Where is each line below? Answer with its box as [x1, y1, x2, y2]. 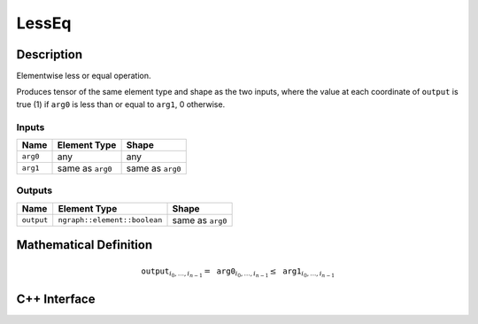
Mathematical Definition [16, 237, 153, 252]
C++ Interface [16, 292, 96, 307]
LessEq [16, 13, 72, 33]
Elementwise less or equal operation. [16, 71, 151, 81]
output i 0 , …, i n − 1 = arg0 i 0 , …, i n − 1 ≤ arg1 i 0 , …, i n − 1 [141, 266, 335, 279]
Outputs [16, 184, 53, 197]
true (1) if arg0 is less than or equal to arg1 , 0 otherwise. [16, 98, 226, 110]
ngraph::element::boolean [58, 215, 163, 225]
